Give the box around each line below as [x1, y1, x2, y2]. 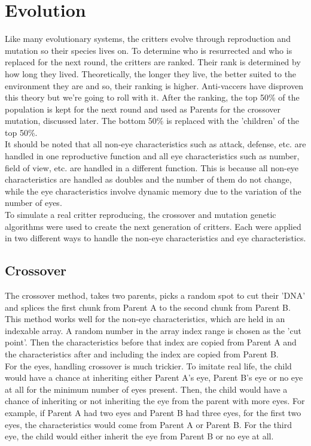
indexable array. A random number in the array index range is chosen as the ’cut [5, 324, 301, 336]
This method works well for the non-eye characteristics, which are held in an [5, 312, 285, 325]
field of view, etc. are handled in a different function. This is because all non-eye [5, 161, 299, 174]
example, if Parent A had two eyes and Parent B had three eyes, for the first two [5, 406, 301, 418]
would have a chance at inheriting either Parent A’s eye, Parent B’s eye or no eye [5, 371, 303, 384]
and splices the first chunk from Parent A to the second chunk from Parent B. [5, 301, 291, 313]
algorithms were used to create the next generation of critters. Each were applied [5, 220, 301, 232]
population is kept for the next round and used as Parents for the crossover [5, 102, 280, 115]
